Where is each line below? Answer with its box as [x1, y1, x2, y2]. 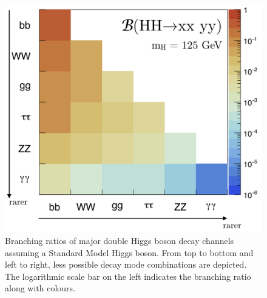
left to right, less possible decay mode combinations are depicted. [5, 258, 247, 271]
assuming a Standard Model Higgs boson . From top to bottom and [5, 246, 254, 259]
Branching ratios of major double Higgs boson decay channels [5, 234, 234, 246]
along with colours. [5, 282, 76, 294]
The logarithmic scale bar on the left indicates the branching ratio [5, 269, 251, 282]
